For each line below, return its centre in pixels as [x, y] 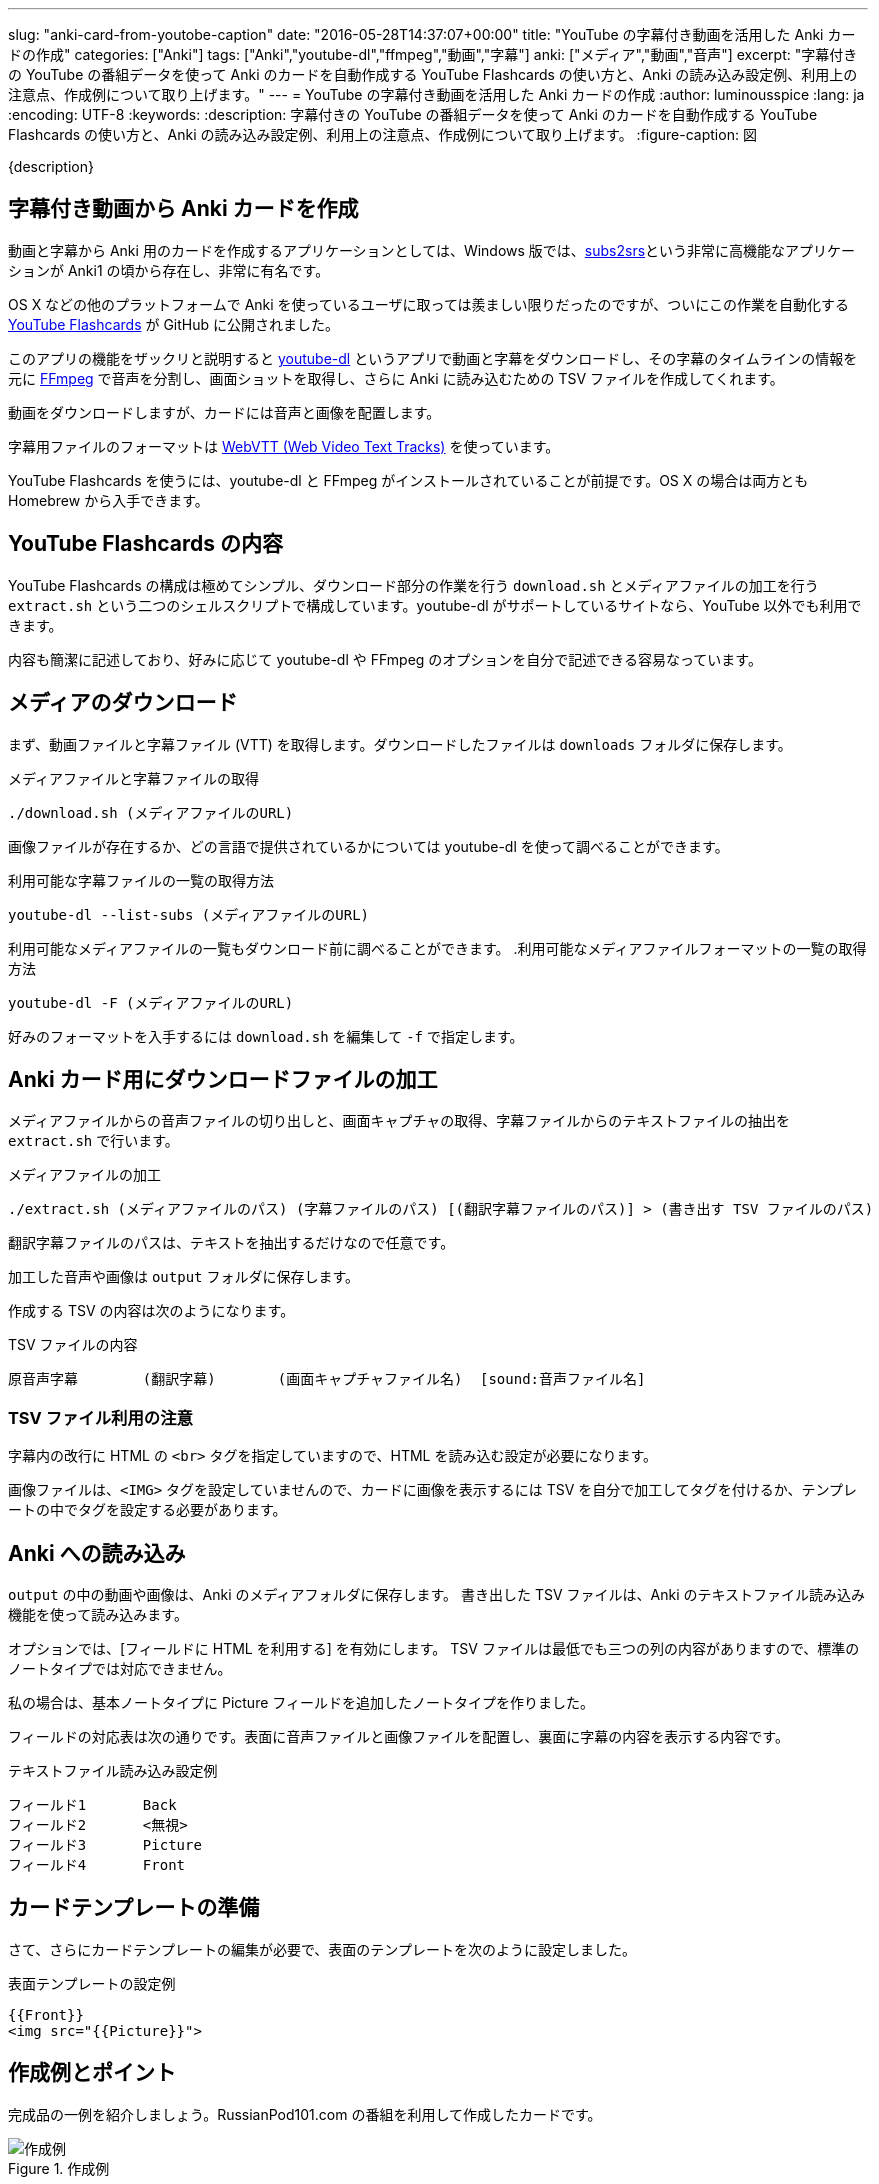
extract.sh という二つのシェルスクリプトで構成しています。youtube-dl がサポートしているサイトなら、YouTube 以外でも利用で [435, 605]
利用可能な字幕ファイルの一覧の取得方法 [141, 880]
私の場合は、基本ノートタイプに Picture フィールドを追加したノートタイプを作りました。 [301, 1702]
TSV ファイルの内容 [73, 1345]
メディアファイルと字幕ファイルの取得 [134, 778]
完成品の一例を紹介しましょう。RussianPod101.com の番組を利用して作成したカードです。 [305, 2114]
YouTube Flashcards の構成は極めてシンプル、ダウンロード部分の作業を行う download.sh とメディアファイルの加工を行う [413, 585]
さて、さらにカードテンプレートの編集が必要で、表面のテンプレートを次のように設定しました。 [322, 1949]
